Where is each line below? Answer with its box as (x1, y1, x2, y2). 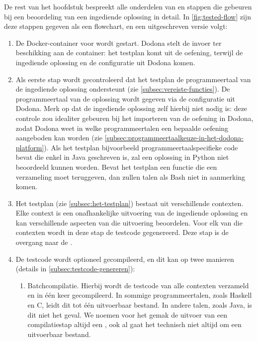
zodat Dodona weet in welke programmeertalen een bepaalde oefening (15, 122, 229, 133)
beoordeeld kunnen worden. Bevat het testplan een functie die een (15, 161, 217, 172)
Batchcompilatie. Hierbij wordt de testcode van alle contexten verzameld (27, 280, 249, 290)
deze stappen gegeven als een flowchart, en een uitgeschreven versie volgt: (4, 21, 228, 31)
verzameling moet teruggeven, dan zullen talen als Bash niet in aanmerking (15, 171, 246, 182)
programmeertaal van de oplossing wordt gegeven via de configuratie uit (15, 93, 235, 104)
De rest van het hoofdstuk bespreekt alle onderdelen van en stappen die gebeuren (4, 1, 252, 11)
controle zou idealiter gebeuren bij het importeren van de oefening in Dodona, (15, 113, 254, 123)
